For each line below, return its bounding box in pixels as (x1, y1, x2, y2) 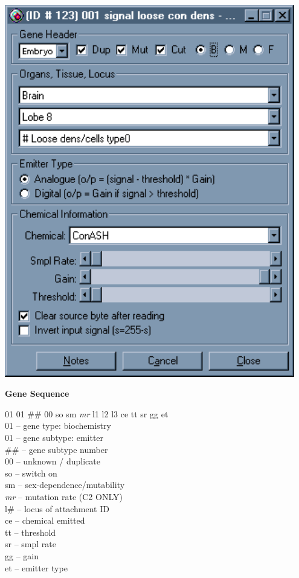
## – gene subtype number (5, 443, 108, 455)
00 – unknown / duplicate (5, 455, 100, 467)
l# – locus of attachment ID (5, 502, 109, 515)
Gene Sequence (5, 387, 69, 400)
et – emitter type (5, 561, 68, 574)
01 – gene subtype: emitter (5, 431, 104, 443)
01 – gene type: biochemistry (5, 419, 111, 432)
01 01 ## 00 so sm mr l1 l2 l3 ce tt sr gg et (5, 407, 169, 420)
